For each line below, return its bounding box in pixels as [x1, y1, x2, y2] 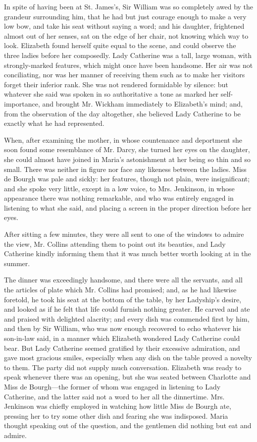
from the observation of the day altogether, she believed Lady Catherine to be [4, 108, 241, 118]
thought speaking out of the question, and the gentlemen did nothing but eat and [4, 420, 252, 431]
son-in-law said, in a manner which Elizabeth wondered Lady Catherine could [4, 333, 240, 343]
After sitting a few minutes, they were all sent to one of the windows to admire [4, 229, 244, 239]
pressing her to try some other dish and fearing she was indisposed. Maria [4, 410, 228, 421]
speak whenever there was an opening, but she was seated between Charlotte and [4, 372, 251, 382]
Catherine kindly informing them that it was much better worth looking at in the [4, 248, 251, 259]
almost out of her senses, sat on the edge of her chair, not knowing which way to [4, 30, 249, 41]
